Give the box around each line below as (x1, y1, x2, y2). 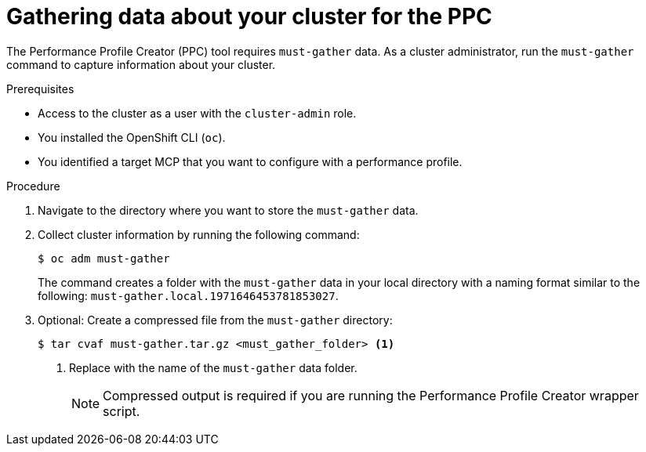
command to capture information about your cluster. (6, 57, 276, 71)
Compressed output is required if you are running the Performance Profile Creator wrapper (103, 387, 639, 403)
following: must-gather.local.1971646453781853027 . (38, 288, 339, 302)
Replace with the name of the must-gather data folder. (69, 360, 357, 374)
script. (103, 403, 140, 419)
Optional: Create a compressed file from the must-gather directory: (38, 313, 393, 327)
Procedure (6, 179, 60, 193)
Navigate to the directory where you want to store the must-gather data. (38, 203, 419, 217)
